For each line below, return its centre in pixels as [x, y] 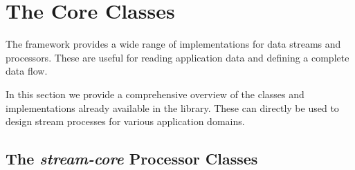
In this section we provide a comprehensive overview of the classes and [155, 94]
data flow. [27, 71]
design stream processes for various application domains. [125, 121]
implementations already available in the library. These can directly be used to [172, 107]
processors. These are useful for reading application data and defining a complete [177, 57]
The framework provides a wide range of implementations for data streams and [173, 44]
